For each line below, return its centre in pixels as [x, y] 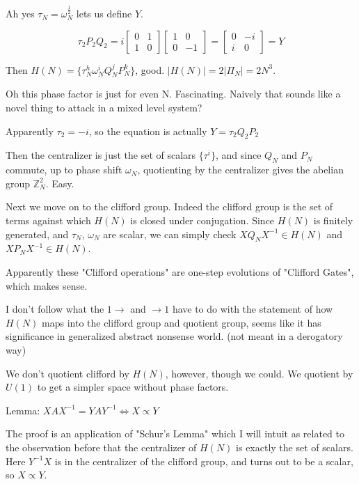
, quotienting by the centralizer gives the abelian [240, 170]
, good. [150, 69]
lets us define [104, 14]
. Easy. [60, 183]
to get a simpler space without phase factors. [133, 387]
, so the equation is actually [148, 131]
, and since [239, 155]
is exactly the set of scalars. [295, 447]
